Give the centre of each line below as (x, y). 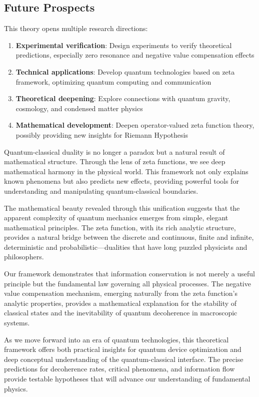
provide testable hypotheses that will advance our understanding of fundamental (127, 379)
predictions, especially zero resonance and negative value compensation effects (135, 55)
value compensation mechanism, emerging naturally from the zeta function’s (121, 293)
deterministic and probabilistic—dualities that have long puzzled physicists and (126, 247)
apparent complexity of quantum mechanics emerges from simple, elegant (116, 218)
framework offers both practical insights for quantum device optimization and (123, 349)
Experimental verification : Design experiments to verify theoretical (124, 45)
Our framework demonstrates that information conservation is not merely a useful (129, 274)
